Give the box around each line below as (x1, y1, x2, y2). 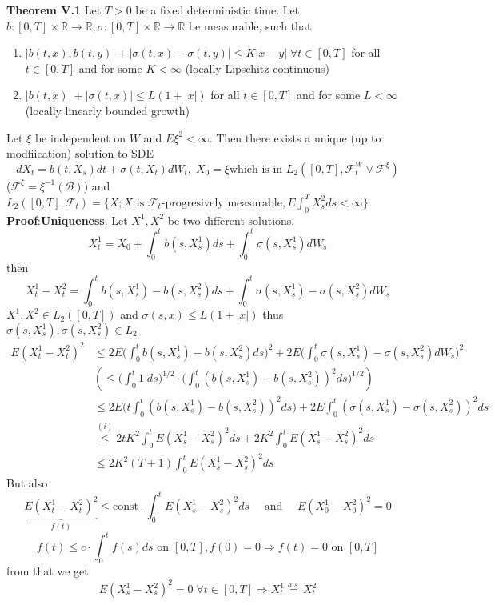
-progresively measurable (161, 197, 282, 209)
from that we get (6, 562, 89, 579)
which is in (229, 163, 283, 175)
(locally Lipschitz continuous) (185, 59, 330, 76)
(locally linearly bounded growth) (25, 102, 190, 118)
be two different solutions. (167, 211, 295, 228)
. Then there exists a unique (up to (209, 129, 381, 146)
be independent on (34, 129, 126, 146)
